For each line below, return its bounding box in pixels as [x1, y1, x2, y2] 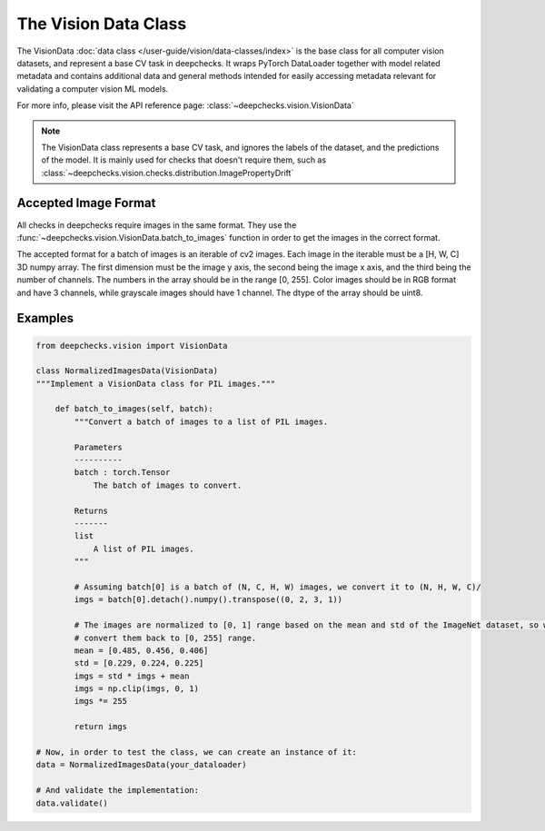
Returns [74, 505, 109, 516]
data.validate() [35, 797, 109, 808]
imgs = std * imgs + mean [74, 670, 190, 681]
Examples [16, 311, 74, 326]
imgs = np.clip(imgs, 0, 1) [74, 684, 200, 694]
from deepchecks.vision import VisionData [35, 341, 228, 351]
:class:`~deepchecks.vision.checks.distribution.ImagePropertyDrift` [41, 167, 294, 178]
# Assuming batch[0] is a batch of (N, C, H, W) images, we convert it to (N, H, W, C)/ [74, 581, 481, 592]
